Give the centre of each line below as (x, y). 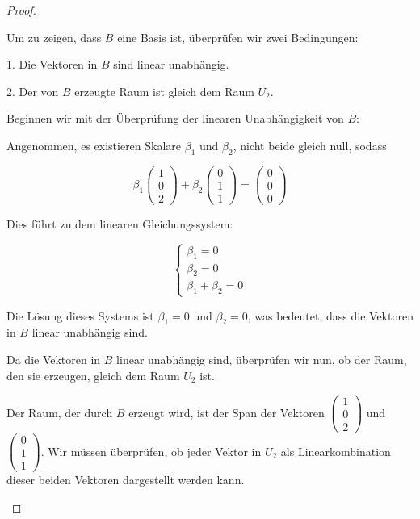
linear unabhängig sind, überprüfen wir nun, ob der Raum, (262, 359)
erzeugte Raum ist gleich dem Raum (164, 91)
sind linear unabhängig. (171, 64)
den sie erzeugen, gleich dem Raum (93, 375)
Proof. (21, 10)
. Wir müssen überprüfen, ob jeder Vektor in (151, 451)
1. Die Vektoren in (52, 64)
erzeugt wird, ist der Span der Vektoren (227, 412)
